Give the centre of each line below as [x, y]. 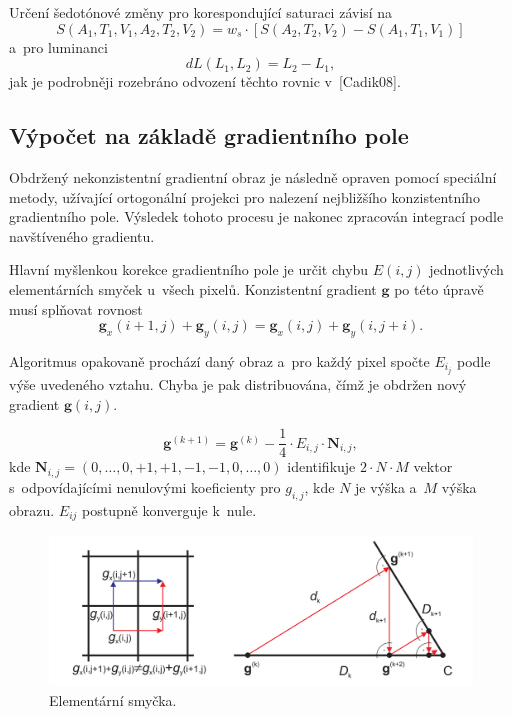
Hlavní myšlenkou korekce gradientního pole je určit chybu [189, 269]
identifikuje [321, 466]
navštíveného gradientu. [82, 235]
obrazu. [32, 509]
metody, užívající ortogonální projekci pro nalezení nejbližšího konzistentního [244, 196]
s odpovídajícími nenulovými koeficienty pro [145, 486]
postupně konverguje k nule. [169, 509]
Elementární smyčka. [113, 699]
